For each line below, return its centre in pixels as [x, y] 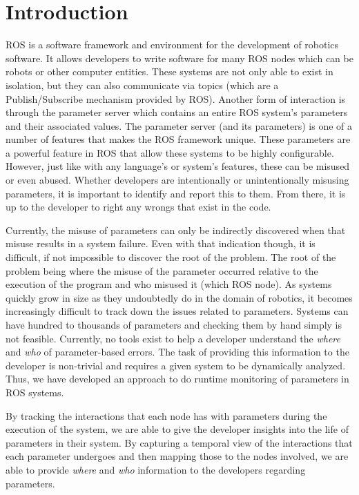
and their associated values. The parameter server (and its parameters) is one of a [179, 125]
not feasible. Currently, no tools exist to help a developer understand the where [173, 338]
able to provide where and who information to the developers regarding [156, 469]
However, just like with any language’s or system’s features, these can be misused [178, 166]
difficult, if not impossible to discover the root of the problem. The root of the [171, 257]
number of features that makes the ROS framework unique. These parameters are [178, 139]
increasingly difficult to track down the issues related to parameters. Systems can [177, 311]
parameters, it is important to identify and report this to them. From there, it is [176, 193]
